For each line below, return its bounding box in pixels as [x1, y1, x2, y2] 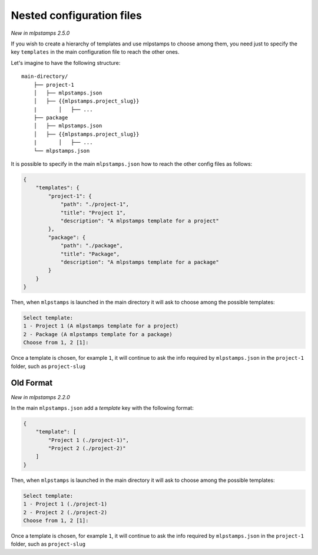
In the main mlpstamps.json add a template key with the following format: [11, 404, 194, 411]
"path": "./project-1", [60, 201, 130, 208]
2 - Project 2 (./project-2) [23, 509, 108, 515]
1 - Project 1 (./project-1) [23, 501, 108, 507]
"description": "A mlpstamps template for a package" [60, 258, 219, 265]
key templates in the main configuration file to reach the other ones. [11, 48, 180, 55]
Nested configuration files [11, 9, 143, 22]
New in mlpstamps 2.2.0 [11, 393, 70, 400]
